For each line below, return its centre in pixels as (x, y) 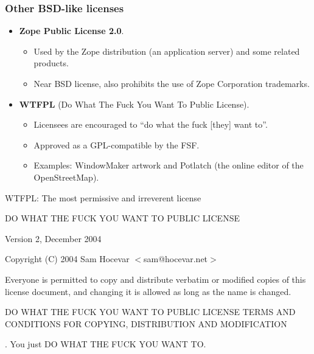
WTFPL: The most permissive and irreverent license (103, 197)
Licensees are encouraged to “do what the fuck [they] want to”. (151, 124)
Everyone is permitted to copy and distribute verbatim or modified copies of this (155, 279)
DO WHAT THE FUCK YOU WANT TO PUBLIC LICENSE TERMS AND (150, 312)
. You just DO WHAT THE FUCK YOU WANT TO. (106, 344)
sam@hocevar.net (176, 259)
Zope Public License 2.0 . (72, 31)
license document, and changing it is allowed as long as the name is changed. (148, 291)
